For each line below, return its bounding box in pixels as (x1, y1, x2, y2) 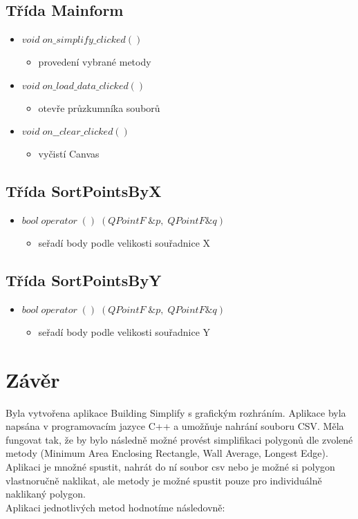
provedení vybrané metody (38, 55, 151, 69)
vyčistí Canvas (38, 147, 100, 161)
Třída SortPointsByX (6, 180, 162, 202)
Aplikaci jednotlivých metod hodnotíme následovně (6, 500, 223, 514)
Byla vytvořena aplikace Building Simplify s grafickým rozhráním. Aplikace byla (6, 405, 346, 419)
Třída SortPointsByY (6, 270, 162, 291)
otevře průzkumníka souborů (38, 100, 160, 115)
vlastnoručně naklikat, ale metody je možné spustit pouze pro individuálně (6, 473, 322, 487)
